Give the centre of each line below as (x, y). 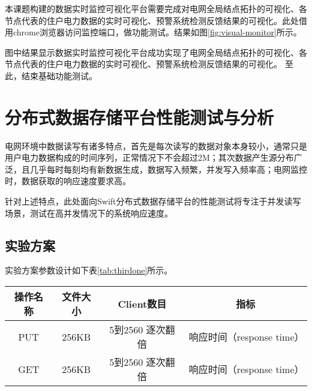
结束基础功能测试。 (59, 75)
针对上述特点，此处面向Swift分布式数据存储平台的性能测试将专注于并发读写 (153, 201)
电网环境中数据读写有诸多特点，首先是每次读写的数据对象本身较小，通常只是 (156, 145)
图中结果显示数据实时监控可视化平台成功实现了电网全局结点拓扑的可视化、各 (156, 52)
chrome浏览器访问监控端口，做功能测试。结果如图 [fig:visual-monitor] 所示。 (157, 32)
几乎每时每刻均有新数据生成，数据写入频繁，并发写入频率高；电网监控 (168, 169)
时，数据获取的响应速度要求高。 (68, 181)
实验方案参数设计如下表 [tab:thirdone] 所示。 (89, 270)
